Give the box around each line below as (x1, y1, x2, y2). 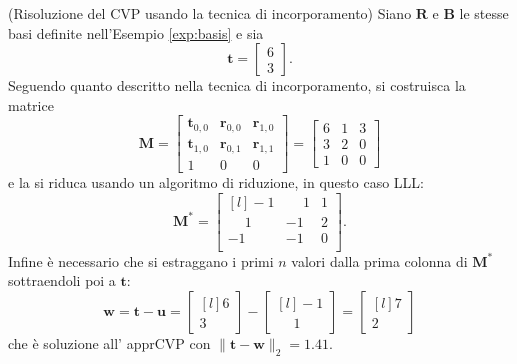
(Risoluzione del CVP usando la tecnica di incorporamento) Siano (8, 3, 412, 23)
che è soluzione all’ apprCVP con (8, 332, 211, 353)
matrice (8, 94, 54, 115)
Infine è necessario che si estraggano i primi (8, 250, 274, 271)
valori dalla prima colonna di (291, 250, 468, 271)
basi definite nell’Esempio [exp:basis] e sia (8, 22, 264, 43)
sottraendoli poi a (8, 270, 116, 291)
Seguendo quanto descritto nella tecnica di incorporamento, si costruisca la (8, 75, 466, 96)
